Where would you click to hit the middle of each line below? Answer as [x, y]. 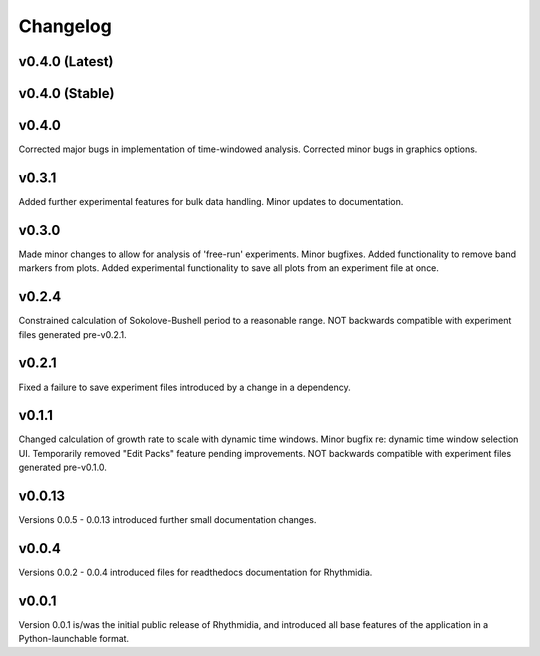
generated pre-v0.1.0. [62, 467]
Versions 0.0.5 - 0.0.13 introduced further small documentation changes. [167, 520]
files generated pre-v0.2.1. [72, 334]
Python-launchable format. [74, 639]
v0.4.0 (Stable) [66, 93]
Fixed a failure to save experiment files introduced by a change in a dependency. [185, 387]
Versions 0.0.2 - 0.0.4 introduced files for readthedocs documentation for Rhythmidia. [195, 572]
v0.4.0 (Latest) [66, 61]
